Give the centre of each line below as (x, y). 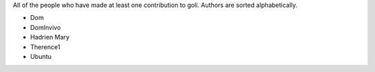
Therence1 (45, 47)
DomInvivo (45, 27)
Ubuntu (41, 56)
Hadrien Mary (50, 37)
